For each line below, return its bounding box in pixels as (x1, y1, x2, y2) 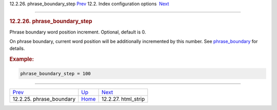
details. (9, 45, 25, 51)
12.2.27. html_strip (101, 95, 145, 102)
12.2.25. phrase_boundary (12, 95, 76, 102)
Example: (9, 56, 34, 63)
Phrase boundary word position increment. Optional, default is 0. (9, 29, 146, 35)
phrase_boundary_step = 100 (20, 70, 91, 77)
